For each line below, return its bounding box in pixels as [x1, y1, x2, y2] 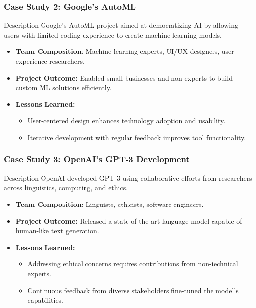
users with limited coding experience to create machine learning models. [4, 29, 222, 40]
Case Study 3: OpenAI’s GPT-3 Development [4, 153, 190, 165]
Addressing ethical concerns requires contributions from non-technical [27, 258, 238, 269]
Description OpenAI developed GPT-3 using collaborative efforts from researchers [4, 172, 252, 183]
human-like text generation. [15, 225, 99, 236]
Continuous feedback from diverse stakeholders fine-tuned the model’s [27, 285, 239, 295]
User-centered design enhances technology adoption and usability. [27, 115, 226, 126]
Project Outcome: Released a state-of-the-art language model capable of [15, 215, 242, 226]
